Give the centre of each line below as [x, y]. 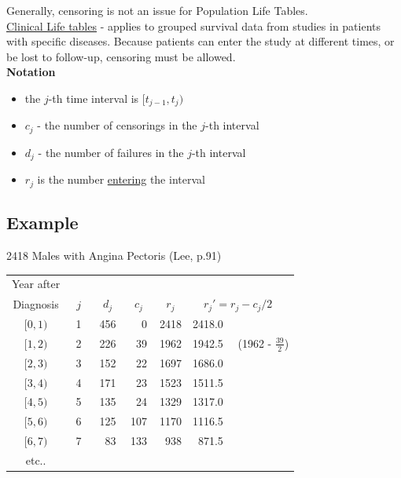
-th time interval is [94, 98]
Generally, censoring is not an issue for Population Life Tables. [157, 10]
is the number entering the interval [121, 179]
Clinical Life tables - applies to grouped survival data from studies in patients [194, 26]
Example [42, 223]
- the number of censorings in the [117, 125]
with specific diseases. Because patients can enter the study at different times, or [200, 41]
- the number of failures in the [111, 152]
